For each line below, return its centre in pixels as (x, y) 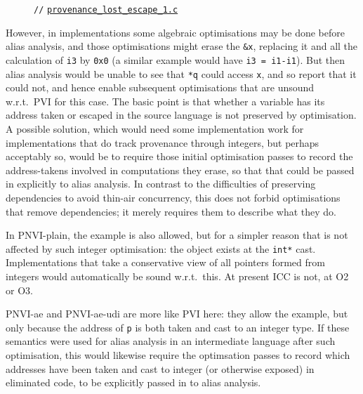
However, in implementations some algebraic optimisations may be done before (175, 32)
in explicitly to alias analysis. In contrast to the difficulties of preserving (161, 184)
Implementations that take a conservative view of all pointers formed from (165, 262)
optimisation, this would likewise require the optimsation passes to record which (178, 355)
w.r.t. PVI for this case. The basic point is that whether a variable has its (165, 101)
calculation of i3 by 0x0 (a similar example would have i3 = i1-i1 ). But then (176, 59)
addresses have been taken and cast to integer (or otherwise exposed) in (160, 368)
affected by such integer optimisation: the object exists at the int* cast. (161, 248)
